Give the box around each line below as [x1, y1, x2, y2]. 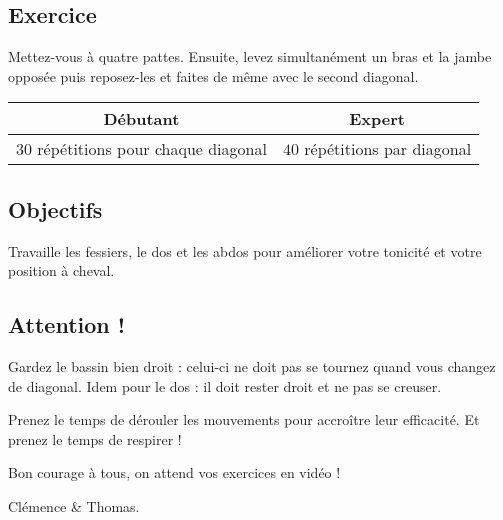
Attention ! [8, 309, 126, 340]
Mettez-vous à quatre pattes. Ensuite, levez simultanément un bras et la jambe [8, 46, 492, 67]
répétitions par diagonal [304, 137, 472, 161]
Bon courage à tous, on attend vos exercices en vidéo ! [8, 462, 341, 483]
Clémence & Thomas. [8, 495, 140, 516]
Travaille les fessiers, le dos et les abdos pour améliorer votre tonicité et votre [8, 240, 482, 261]
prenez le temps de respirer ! [8, 428, 182, 449]
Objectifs [8, 193, 103, 224]
